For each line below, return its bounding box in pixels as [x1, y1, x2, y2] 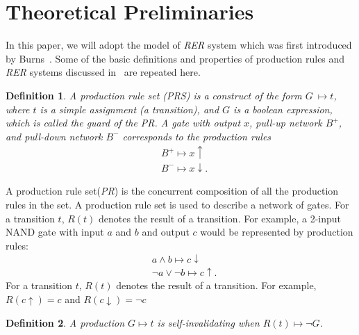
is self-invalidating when [157, 315, 260, 329]
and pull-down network [6, 129, 103, 143]
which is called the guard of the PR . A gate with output [6, 115, 241, 130]
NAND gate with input [6, 224, 104, 239]
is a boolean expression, [233, 101, 333, 116]
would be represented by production [200, 224, 353, 239]
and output [142, 224, 190, 239]
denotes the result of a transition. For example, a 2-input [99, 211, 342, 225]
